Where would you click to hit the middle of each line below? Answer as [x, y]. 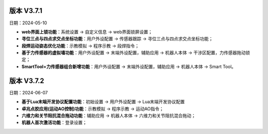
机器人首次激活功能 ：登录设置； [54, 123]
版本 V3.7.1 [26, 11]
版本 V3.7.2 [27, 81]
